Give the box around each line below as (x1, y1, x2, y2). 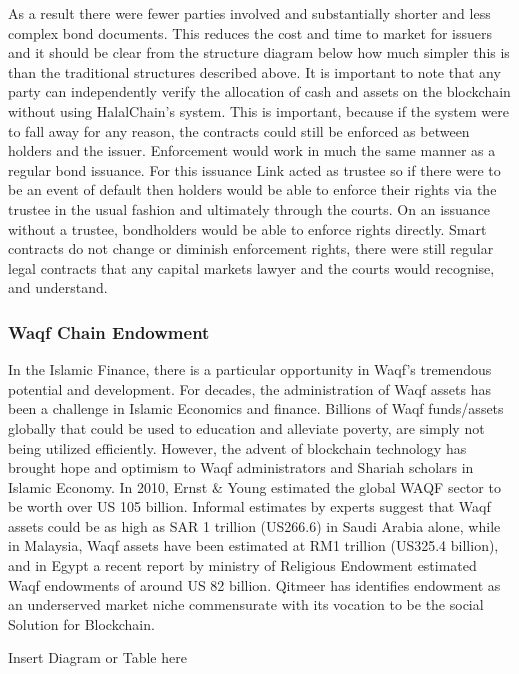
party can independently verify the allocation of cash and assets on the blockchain (8, 81, 511, 102)
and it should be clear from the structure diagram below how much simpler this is (8, 42, 510, 63)
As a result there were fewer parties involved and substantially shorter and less (8, 3, 491, 23)
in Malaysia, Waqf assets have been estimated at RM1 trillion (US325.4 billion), (8, 535, 499, 556)
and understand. (8, 277, 108, 298)
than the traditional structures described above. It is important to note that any (8, 61, 501, 82)
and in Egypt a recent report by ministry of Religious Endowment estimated (8, 555, 477, 576)
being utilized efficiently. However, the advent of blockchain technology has (8, 437, 467, 458)
